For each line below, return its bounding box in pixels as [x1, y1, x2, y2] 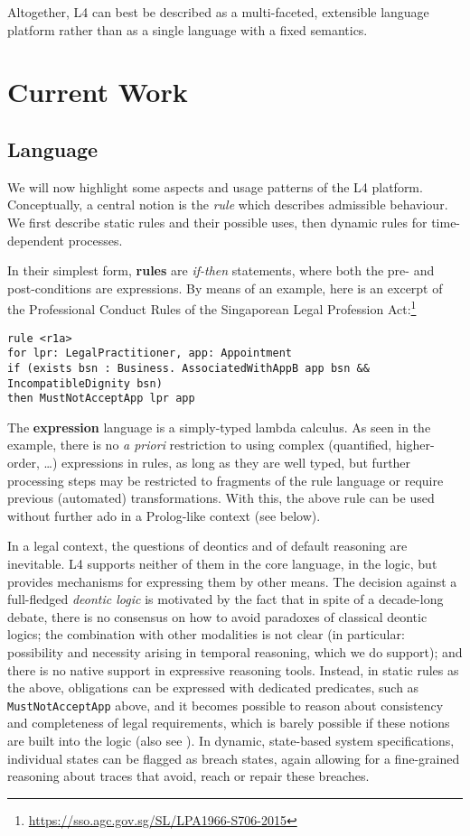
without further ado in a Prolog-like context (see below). [7, 506, 321, 525]
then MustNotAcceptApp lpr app [7, 392, 195, 405]
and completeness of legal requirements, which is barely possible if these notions [7, 713, 450, 732]
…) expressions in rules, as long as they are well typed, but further [43, 453, 411, 472]
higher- [395, 435, 435, 454]
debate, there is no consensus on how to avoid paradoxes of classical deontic [7, 607, 428, 626]
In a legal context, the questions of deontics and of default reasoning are [7, 536, 408, 555]
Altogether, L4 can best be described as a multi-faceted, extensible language [7, 3, 429, 21]
